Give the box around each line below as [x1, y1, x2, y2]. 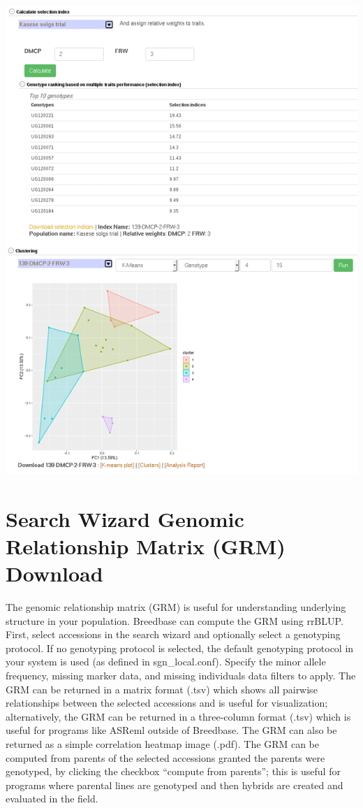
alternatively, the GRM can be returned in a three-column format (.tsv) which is [6, 709, 351, 723]
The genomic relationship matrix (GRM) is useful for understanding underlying [6, 599, 346, 614]
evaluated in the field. [6, 791, 98, 806]
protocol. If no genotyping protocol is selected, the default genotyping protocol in [6, 640, 354, 655]
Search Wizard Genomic [6, 504, 244, 533]
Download [6, 559, 103, 588]
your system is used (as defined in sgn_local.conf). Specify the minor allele [6, 654, 326, 669]
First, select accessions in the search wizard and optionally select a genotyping [6, 627, 341, 642]
